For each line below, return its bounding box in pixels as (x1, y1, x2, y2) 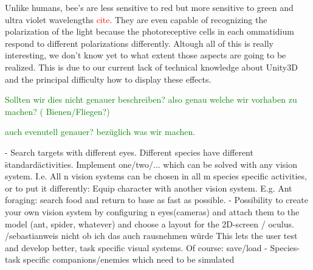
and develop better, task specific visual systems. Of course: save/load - (5, 241, 267, 254)
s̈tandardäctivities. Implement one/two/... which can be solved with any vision (5, 157, 298, 170)
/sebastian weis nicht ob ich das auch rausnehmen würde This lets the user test (5, 229, 298, 242)
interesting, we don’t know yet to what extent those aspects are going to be (5, 49, 286, 61)
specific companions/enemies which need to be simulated (23, 253, 235, 266)
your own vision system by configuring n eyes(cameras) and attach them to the (5, 205, 300, 218)
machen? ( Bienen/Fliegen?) (5, 105, 110, 117)
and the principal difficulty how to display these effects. (5, 72, 212, 85)
